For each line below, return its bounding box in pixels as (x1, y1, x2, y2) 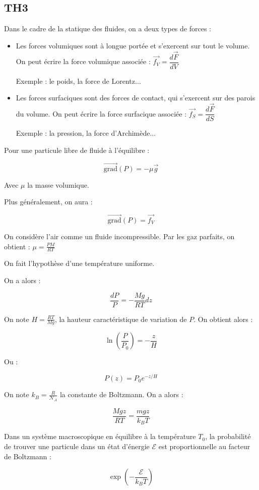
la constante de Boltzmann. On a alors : (59, 389, 183, 400)
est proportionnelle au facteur (158, 441, 250, 452)
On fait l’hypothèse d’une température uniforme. (4, 258, 155, 268)
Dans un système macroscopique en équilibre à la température (4, 431, 196, 442)
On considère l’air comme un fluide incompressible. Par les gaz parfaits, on (4, 231, 235, 241)
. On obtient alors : (193, 313, 253, 324)
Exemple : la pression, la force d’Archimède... (16, 128, 156, 138)
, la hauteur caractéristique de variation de (54, 313, 187, 324)
